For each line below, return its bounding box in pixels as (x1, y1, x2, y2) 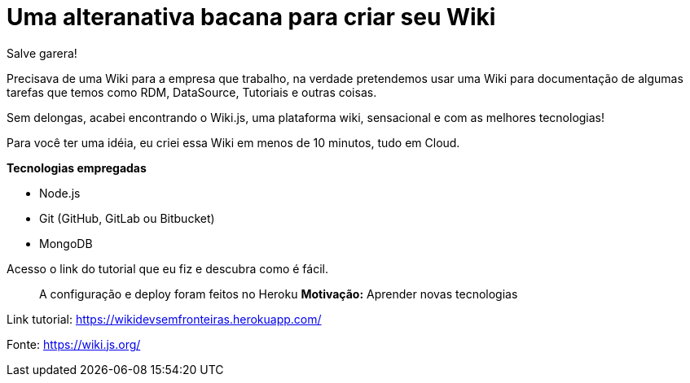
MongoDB (39, 236, 93, 250)
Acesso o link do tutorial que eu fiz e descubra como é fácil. (7, 261, 328, 276)
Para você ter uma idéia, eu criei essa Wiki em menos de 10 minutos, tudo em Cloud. (7, 135, 460, 150)
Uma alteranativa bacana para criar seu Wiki (7, 3, 496, 31)
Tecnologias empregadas (7, 160, 147, 175)
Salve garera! (7, 46, 77, 60)
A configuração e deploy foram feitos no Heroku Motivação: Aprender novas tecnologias (39, 286, 518, 301)
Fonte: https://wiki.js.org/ (7, 337, 141, 351)
